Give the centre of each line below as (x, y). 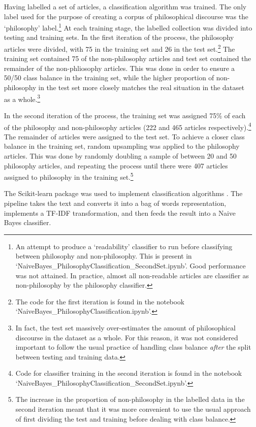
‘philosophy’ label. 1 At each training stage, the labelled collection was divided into (128, 27)
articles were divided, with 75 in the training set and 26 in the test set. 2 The (120, 48)
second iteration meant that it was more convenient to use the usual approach (133, 409)
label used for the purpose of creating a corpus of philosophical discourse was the (126, 16)
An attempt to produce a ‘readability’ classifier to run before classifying (124, 246)
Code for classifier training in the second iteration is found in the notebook (129, 373)
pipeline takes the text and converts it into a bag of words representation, (115, 203)
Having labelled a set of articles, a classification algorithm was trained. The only (125, 6)
